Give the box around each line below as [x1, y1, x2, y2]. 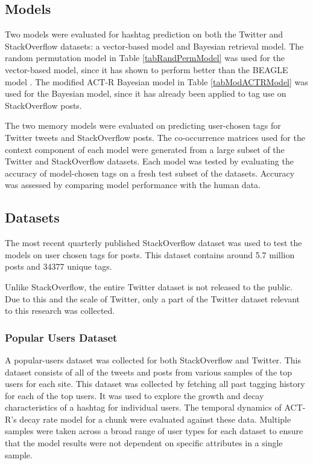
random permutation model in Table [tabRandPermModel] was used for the [5, 51, 285, 64]
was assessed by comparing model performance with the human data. [5, 178, 261, 191]
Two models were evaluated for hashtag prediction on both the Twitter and [5, 28, 283, 41]
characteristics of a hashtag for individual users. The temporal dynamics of [5, 401, 282, 414]
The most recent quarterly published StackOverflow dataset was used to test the [5, 236, 302, 249]
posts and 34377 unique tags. [5, 260, 112, 273]
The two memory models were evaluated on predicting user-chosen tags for [5, 119, 281, 132]
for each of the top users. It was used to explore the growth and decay [5, 389, 264, 402]
